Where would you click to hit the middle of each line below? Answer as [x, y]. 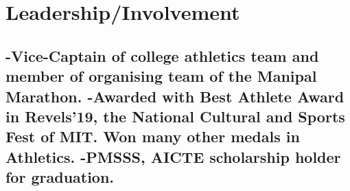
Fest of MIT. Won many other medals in [153, 136]
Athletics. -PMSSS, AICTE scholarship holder [173, 156]
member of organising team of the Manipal [161, 76]
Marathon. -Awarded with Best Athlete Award [175, 96]
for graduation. [60, 177]
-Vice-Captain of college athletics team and [162, 55]
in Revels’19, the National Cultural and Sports [175, 116]
